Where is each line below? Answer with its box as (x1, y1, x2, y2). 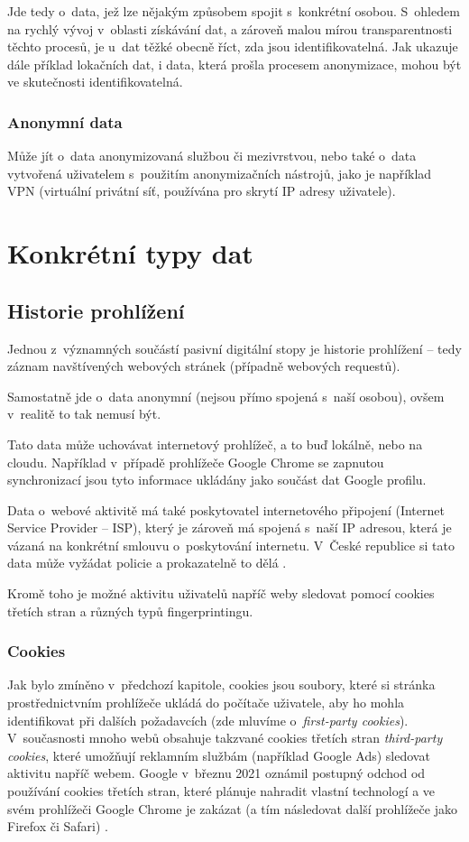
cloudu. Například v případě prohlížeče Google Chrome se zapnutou (7, 452, 384, 471)
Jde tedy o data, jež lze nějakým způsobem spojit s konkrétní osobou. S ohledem (7, 2, 460, 20)
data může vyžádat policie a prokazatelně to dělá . (7, 553, 287, 572)
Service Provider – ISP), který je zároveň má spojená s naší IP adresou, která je (7, 518, 452, 537)
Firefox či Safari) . (7, 817, 108, 836)
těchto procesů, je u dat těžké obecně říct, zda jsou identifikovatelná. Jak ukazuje (7, 37, 458, 56)
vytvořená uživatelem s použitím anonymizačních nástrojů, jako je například (7, 163, 432, 182)
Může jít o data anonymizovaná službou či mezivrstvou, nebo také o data (7, 146, 417, 165)
